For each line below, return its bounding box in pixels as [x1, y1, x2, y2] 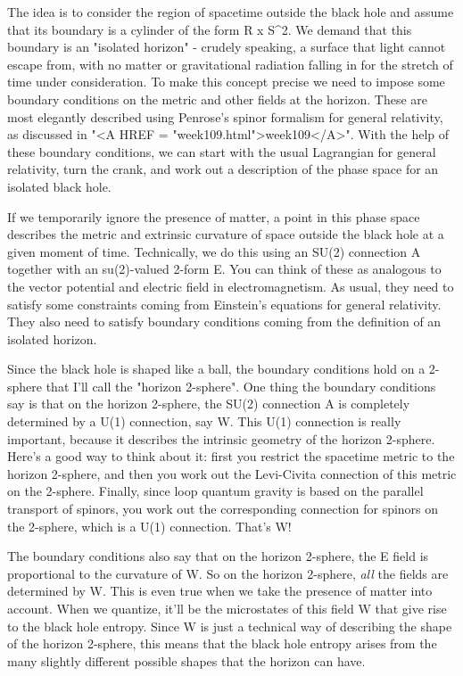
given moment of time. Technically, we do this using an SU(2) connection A [7, 242, 421, 260]
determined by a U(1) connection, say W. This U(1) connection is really [7, 412, 401, 431]
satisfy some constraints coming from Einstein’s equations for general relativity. [7, 294, 442, 313]
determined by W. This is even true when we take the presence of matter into [7, 581, 433, 600]
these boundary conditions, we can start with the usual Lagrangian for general [7, 142, 436, 161]
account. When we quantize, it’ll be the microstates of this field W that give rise [7, 599, 447, 617]
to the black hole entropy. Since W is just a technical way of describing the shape [7, 616, 452, 635]
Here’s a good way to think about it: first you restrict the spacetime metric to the [7, 447, 455, 466]
